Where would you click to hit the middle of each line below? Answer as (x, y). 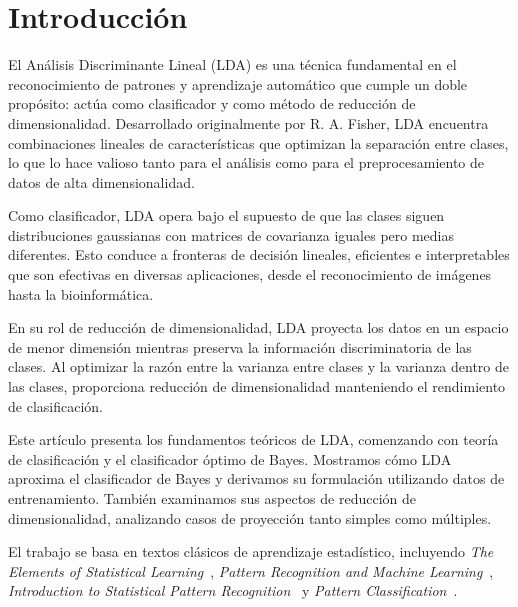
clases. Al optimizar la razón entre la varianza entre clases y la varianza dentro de (259, 366)
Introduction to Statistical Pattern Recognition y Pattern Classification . (233, 590)
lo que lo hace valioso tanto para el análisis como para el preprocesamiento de (246, 162)
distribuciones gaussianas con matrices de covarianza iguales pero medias (231, 234)
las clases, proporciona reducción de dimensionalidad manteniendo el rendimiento (257, 386)
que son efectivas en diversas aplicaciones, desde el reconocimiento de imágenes (250, 274)
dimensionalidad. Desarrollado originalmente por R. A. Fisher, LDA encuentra (248, 122)
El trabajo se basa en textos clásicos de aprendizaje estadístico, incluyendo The (251, 551)
